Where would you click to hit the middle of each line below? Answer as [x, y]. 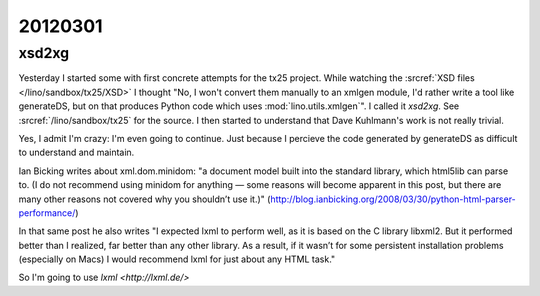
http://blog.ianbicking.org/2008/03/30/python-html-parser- [393, 199]
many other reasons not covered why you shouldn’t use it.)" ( [144, 199]
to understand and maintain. [76, 152]
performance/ [47, 212]
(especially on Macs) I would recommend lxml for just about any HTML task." [177, 259]
